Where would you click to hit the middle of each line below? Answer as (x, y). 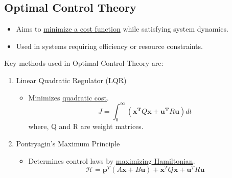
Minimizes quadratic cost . (68, 97)
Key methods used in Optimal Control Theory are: (84, 63)
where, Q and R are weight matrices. (86, 126)
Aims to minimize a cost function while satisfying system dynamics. (122, 29)
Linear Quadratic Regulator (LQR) (71, 80)
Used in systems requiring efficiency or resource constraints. (109, 46)
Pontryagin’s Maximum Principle (68, 144)
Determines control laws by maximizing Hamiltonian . (112, 160)
